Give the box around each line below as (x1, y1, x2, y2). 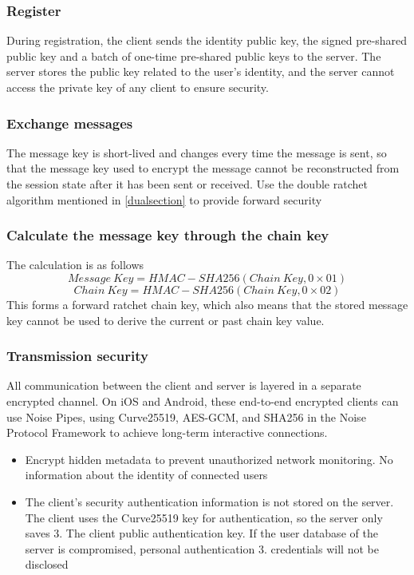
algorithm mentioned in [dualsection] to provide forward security (6, 191, 322, 208)
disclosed (25, 556, 69, 573)
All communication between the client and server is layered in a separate (6, 377, 361, 394)
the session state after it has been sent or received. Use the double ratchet (6, 176, 368, 192)
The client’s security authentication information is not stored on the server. (25, 493, 394, 510)
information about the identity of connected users (25, 466, 268, 483)
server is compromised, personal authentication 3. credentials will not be (25, 540, 379, 557)
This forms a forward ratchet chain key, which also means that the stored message (6, 296, 408, 312)
